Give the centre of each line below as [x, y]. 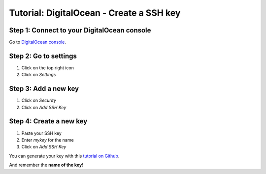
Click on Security [39, 100]
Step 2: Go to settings [43, 56]
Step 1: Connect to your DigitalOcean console [80, 30]
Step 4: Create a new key [48, 121]
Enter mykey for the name [48, 140]
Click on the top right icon [48, 68]
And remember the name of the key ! [46, 165]
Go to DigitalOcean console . [38, 42]
